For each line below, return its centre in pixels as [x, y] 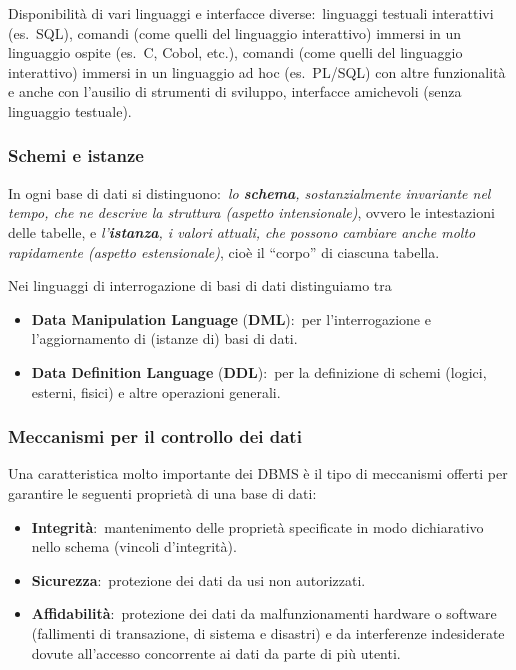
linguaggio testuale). [70, 110]
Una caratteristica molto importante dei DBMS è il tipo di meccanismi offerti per [258, 473]
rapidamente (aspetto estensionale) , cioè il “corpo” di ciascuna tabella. [224, 251]
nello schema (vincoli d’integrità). [134, 546]
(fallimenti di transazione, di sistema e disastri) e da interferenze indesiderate [268, 632]
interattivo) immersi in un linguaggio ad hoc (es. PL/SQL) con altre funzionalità [257, 71]
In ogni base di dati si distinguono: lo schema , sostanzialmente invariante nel [249, 192]
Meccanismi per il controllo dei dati [155, 436]
